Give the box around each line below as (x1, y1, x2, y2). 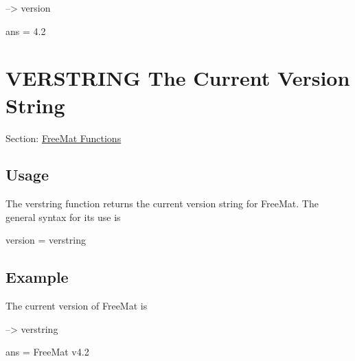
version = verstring (5, 233, 86, 247)
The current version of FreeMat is (5, 299, 148, 313)
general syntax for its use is (5, 209, 121, 224)
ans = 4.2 (5, 23, 46, 38)
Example (5, 266, 69, 288)
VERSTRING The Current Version (5, 64, 350, 92)
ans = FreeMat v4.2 (5, 345, 89, 359)
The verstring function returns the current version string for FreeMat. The (5, 196, 319, 211)
